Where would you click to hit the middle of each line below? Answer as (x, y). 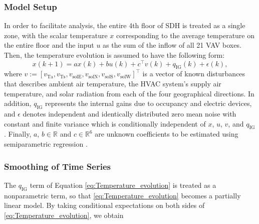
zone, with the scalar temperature (56, 35)
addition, (18, 103)
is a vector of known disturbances (194, 74)
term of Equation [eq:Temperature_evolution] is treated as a (123, 185)
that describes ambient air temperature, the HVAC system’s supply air (113, 84)
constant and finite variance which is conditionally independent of (105, 123)
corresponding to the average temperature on (186, 35)
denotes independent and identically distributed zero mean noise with (129, 114)
